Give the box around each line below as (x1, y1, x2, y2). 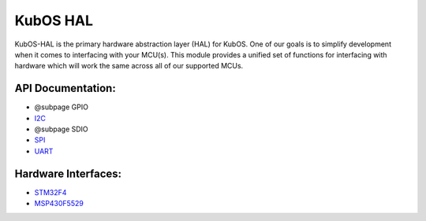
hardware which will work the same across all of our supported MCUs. (14, 61, 244, 71)
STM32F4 (34, 187, 67, 197)
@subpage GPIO (34, 102, 88, 112)
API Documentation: (14, 82, 116, 95)
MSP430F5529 (34, 199, 84, 208)
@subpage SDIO (34, 124, 88, 134)
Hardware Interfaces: (14, 167, 122, 180)
